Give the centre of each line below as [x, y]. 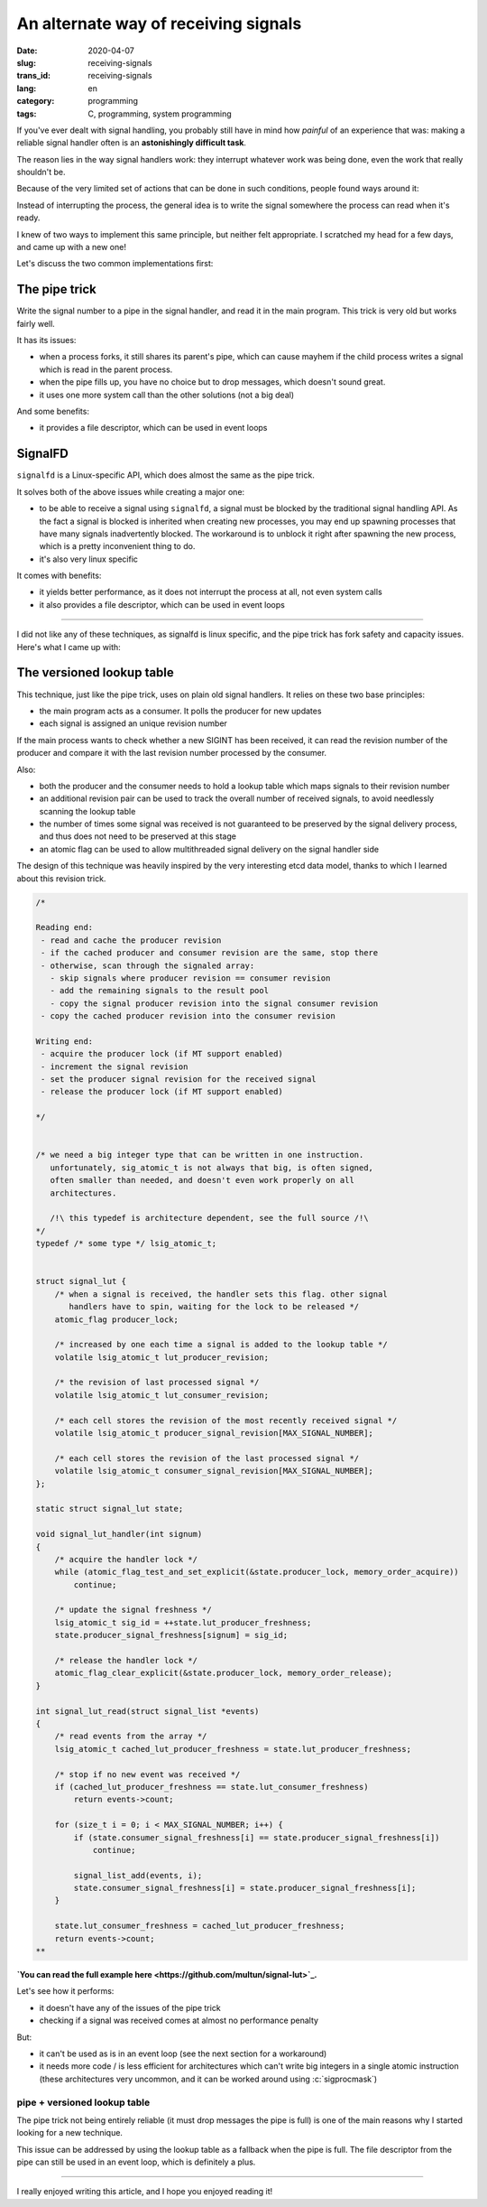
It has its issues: [46, 340]
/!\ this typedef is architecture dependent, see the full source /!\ [209, 1218]
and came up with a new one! [71, 247]
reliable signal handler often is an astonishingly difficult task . [132, 143]
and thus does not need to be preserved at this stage [138, 836]
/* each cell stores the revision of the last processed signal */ [207, 1458]
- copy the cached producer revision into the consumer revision [188, 1016]
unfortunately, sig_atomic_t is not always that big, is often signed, [212, 1168]
